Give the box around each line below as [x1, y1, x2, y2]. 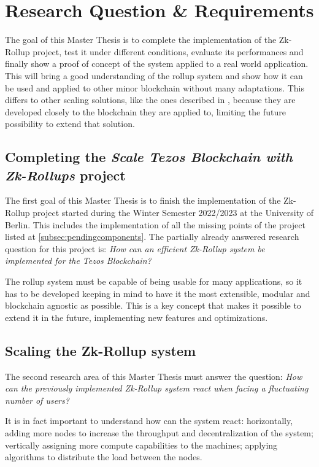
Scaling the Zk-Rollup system [5, 341, 196, 360]
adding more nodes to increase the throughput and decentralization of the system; [5, 426, 313, 439]
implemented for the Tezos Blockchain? [5, 254, 152, 267]
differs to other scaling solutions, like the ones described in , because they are [5, 93, 296, 106]
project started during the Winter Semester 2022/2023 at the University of [33, 206, 314, 219]
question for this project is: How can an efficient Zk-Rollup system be [5, 242, 265, 255]
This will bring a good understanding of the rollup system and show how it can [5, 69, 303, 82]
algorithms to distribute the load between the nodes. [5, 450, 202, 463]
